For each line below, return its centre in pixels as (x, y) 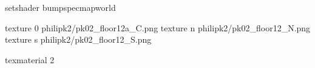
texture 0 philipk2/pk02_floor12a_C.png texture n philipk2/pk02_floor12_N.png (158, 27)
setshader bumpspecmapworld (60, 7)
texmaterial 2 (30, 59)
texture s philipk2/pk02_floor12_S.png (78, 39)
